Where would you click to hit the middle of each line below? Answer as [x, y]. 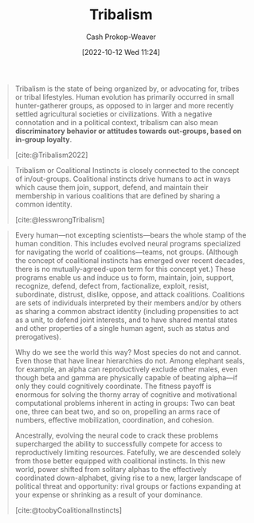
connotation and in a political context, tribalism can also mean [116, 122]
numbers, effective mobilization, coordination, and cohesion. [114, 419]
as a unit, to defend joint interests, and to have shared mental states [126, 320]
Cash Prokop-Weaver [121, 37]
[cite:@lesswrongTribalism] [60, 219]
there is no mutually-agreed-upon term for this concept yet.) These [125, 269]
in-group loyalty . [43, 139]
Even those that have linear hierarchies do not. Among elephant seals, [130, 360]
